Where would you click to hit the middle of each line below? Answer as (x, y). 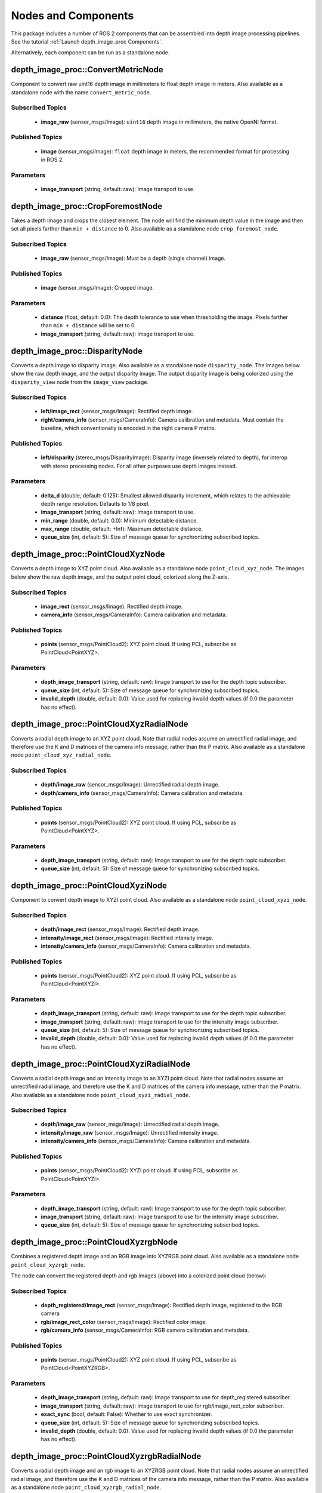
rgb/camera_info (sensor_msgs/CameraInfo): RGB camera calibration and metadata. (145, 1330)
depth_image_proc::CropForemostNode (87, 206)
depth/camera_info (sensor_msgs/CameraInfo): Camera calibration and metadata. (143, 793)
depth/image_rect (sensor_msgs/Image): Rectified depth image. (120, 929)
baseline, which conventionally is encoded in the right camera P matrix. (129, 428)
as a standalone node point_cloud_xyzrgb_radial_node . (86, 1488)
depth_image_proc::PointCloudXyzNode (88, 555)
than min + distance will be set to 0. (89, 325)
